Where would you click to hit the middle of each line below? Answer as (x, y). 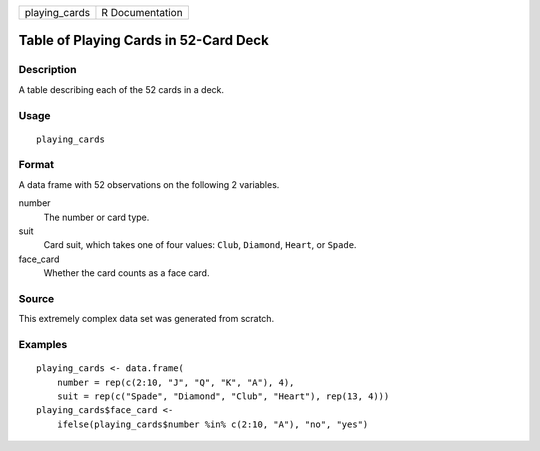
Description (47, 70)
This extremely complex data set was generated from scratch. (146, 319)
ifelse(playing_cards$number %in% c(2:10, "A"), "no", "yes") (212, 424)
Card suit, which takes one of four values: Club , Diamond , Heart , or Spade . (200, 245)
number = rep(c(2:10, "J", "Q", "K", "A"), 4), (175, 382)
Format (36, 165)
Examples (43, 345)
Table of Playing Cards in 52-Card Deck (143, 40)
